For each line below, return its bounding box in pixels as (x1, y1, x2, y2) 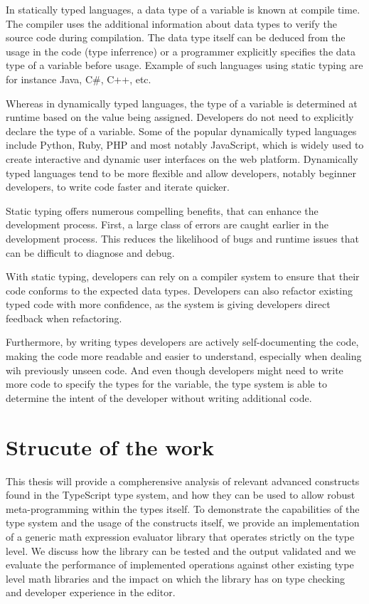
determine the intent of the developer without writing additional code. (6, 390, 312, 405)
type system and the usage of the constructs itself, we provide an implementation (6, 515, 360, 530)
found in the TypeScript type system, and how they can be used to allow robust (6, 487, 355, 502)
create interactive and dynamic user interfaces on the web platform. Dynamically (6, 151, 358, 166)
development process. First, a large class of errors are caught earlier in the (6, 217, 329, 232)
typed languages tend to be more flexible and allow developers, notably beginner (6, 165, 357, 180)
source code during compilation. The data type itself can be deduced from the (6, 30, 346, 45)
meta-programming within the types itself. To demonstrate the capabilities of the (6, 501, 360, 516)
